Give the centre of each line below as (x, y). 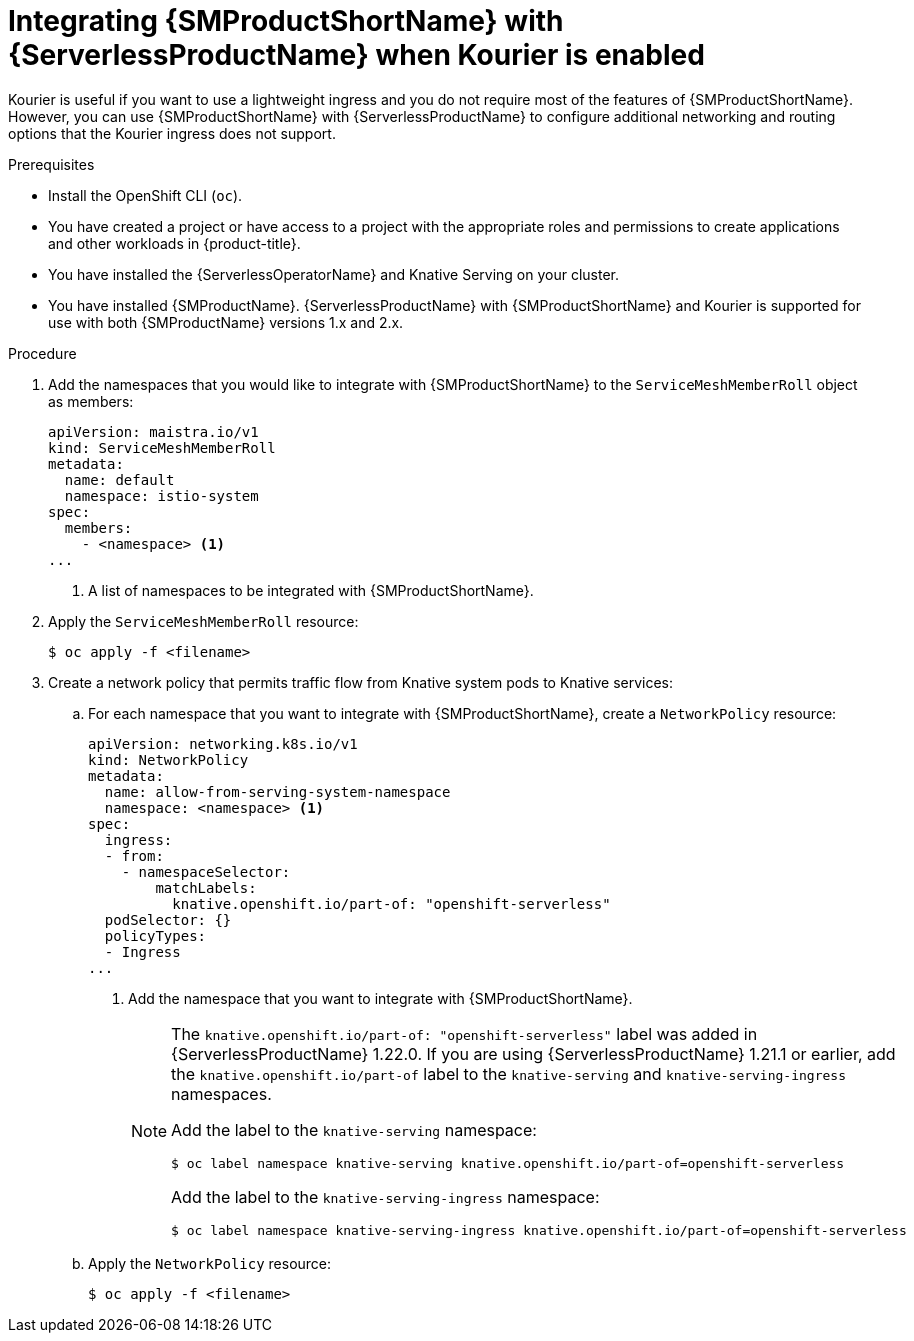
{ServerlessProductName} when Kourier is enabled (356, 55)
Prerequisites (51, 164)
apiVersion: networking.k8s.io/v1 (223, 743)
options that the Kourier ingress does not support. (172, 133)
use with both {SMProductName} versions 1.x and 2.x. (226, 322)
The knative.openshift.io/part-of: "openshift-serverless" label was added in (464, 1033)
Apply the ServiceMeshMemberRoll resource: (203, 621)
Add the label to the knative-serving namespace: (354, 1129)
